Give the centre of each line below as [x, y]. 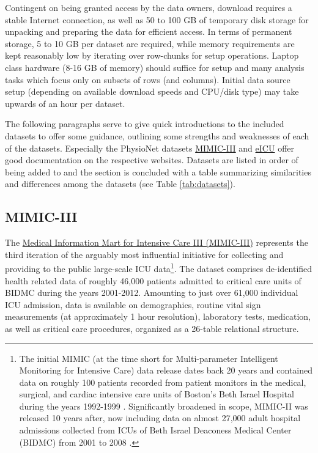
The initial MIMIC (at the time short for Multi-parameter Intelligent [149, 358]
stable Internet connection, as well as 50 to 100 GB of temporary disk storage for [157, 19]
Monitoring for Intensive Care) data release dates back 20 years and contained [166, 370]
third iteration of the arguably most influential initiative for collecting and [144, 254]
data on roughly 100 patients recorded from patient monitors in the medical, [163, 382]
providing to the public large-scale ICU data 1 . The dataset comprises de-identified [159, 267]
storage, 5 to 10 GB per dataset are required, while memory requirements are [150, 43]
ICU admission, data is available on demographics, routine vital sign [133, 304]
